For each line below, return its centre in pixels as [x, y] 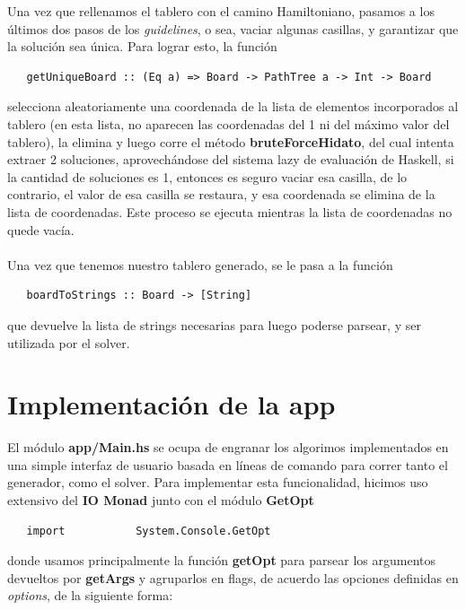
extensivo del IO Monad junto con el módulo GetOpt [161, 500]
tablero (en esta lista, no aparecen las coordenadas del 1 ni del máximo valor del [229, 123]
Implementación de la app [171, 404]
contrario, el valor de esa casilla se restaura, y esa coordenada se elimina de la [221, 194]
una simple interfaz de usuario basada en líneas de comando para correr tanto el [228, 464]
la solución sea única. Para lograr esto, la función [142, 46]
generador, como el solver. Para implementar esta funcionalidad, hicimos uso [218, 482]
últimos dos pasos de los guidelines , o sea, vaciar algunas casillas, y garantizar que [233, 28]
